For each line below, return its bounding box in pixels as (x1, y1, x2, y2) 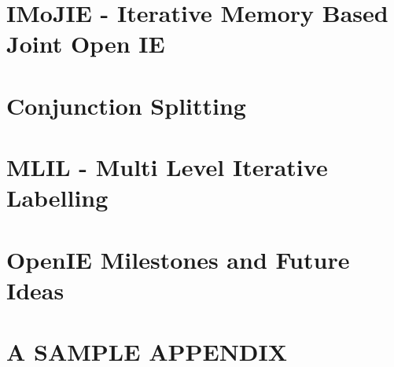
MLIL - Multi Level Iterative (6, 151, 328, 183)
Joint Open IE (6, 28, 165, 60)
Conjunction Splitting (6, 89, 246, 121)
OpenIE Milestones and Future (6, 243, 350, 275)
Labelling (6, 182, 109, 214)
